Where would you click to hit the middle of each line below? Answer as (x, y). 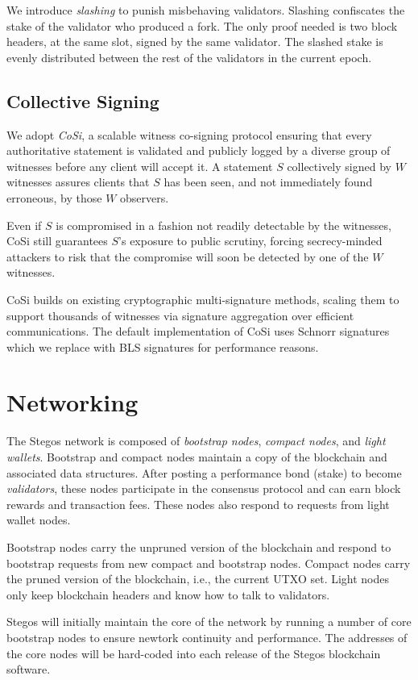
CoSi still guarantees (57, 241)
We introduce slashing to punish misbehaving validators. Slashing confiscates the (206, 10)
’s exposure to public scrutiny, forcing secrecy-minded (250, 241)
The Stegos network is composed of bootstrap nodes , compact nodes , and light (196, 441)
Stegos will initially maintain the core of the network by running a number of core (209, 622)
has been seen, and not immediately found (268, 182)
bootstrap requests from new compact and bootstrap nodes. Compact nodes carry (209, 563)
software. (29, 669)
